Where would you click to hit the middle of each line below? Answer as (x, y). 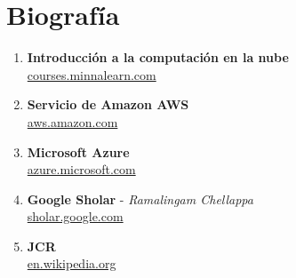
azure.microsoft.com (81, 169)
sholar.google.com (75, 216)
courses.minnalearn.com (92, 74)
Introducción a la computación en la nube (158, 57)
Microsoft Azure (78, 151)
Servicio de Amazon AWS (108, 104)
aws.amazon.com (72, 121)
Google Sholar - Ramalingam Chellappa (140, 199)
